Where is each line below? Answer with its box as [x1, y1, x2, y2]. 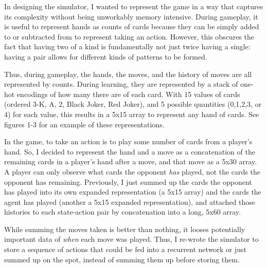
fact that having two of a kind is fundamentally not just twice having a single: [4, 41, 251, 52]
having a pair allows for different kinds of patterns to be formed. [4, 51, 207, 62]
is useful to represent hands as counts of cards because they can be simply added [4, 21, 259, 32]
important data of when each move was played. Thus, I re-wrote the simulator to [4, 234, 259, 244]
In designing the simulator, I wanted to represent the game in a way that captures [4, 1, 263, 11]
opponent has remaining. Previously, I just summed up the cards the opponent [4, 176, 252, 187]
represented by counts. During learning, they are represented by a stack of [4, 79, 238, 89]
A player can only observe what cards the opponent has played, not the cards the [4, 166, 260, 177]
